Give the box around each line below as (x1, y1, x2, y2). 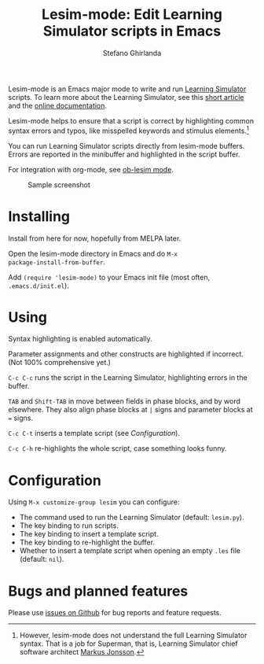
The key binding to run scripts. (19, 521, 119, 530)
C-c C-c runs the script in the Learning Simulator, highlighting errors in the (8, 373, 247, 382)
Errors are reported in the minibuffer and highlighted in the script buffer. (8, 149, 240, 159)
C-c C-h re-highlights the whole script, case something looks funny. (8, 444, 227, 453)
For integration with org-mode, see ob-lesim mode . (8, 164, 174, 174)
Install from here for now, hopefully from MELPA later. (8, 234, 181, 243)
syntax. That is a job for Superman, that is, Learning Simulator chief (19, 639, 238, 648)
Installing (8, 207, 71, 225)
